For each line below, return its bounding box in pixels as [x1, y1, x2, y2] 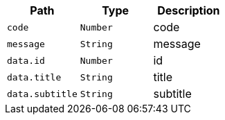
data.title [7, 71, 62, 83]
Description [157, 3, 220, 17]
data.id [7, 55, 45, 66]
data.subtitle [7, 88, 78, 99]
